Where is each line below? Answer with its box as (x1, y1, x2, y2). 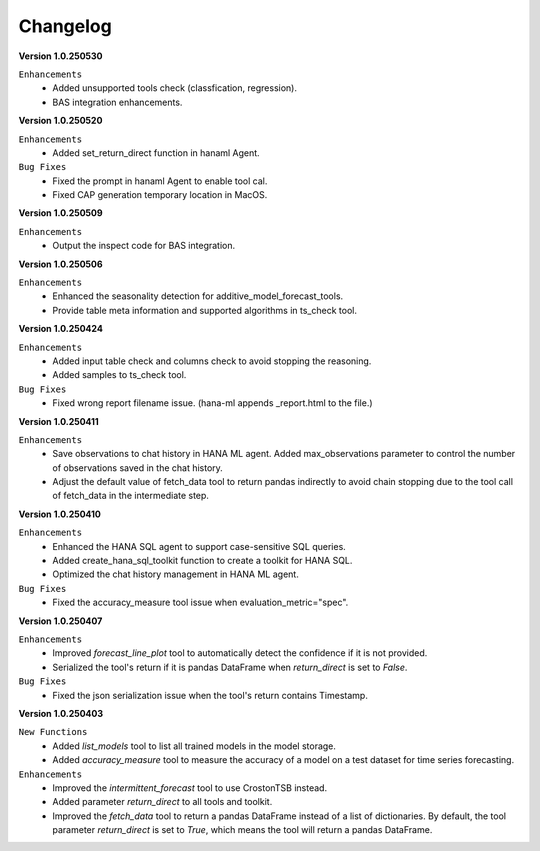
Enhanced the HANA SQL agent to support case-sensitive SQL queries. (52, 540, 347, 552)
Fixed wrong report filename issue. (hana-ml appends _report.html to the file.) (52, 397, 374, 409)
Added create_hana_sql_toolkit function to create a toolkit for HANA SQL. (52, 555, 353, 567)
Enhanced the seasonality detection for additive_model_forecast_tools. (52, 290, 344, 302)
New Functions (18, 726, 88, 738)
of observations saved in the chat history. (52, 461, 224, 474)
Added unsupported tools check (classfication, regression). (52, 82, 297, 94)
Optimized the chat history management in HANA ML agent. (52, 568, 299, 580)
